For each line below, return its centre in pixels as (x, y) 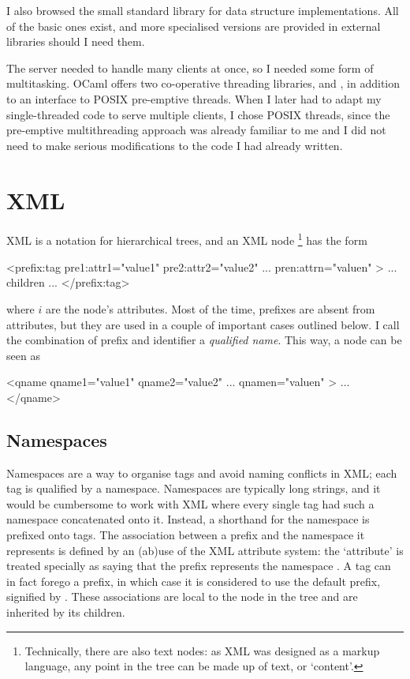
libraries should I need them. (76, 41)
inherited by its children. (66, 612)
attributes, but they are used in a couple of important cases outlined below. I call (203, 324)
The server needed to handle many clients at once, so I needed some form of (190, 68)
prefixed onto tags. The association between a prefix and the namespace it (186, 535)
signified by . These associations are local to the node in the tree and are (182, 596)
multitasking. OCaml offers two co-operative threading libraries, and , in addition (203, 83)
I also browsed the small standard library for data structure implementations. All (203, 10)
